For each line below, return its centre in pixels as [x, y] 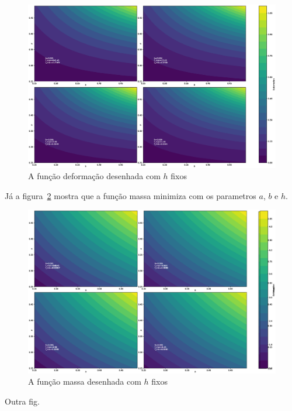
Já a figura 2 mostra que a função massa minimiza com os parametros [131, 195]
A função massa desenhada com [85, 381]
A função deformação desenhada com [94, 176]
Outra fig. [22, 401]
